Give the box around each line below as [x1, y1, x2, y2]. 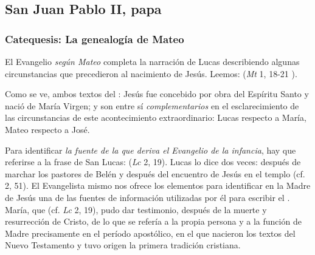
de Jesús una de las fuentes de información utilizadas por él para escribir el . [5, 191, 290, 203]
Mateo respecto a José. [5, 123, 90, 135]
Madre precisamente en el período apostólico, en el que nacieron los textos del [5, 226, 296, 239]
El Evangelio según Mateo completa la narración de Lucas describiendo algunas [5, 55, 300, 67]
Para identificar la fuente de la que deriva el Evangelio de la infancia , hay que [5, 143, 296, 156]
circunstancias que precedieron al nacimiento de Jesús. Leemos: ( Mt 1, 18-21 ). [5, 67, 297, 80]
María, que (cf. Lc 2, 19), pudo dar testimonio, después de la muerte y [5, 203, 267, 216]
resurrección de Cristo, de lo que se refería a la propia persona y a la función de [5, 215, 302, 228]
